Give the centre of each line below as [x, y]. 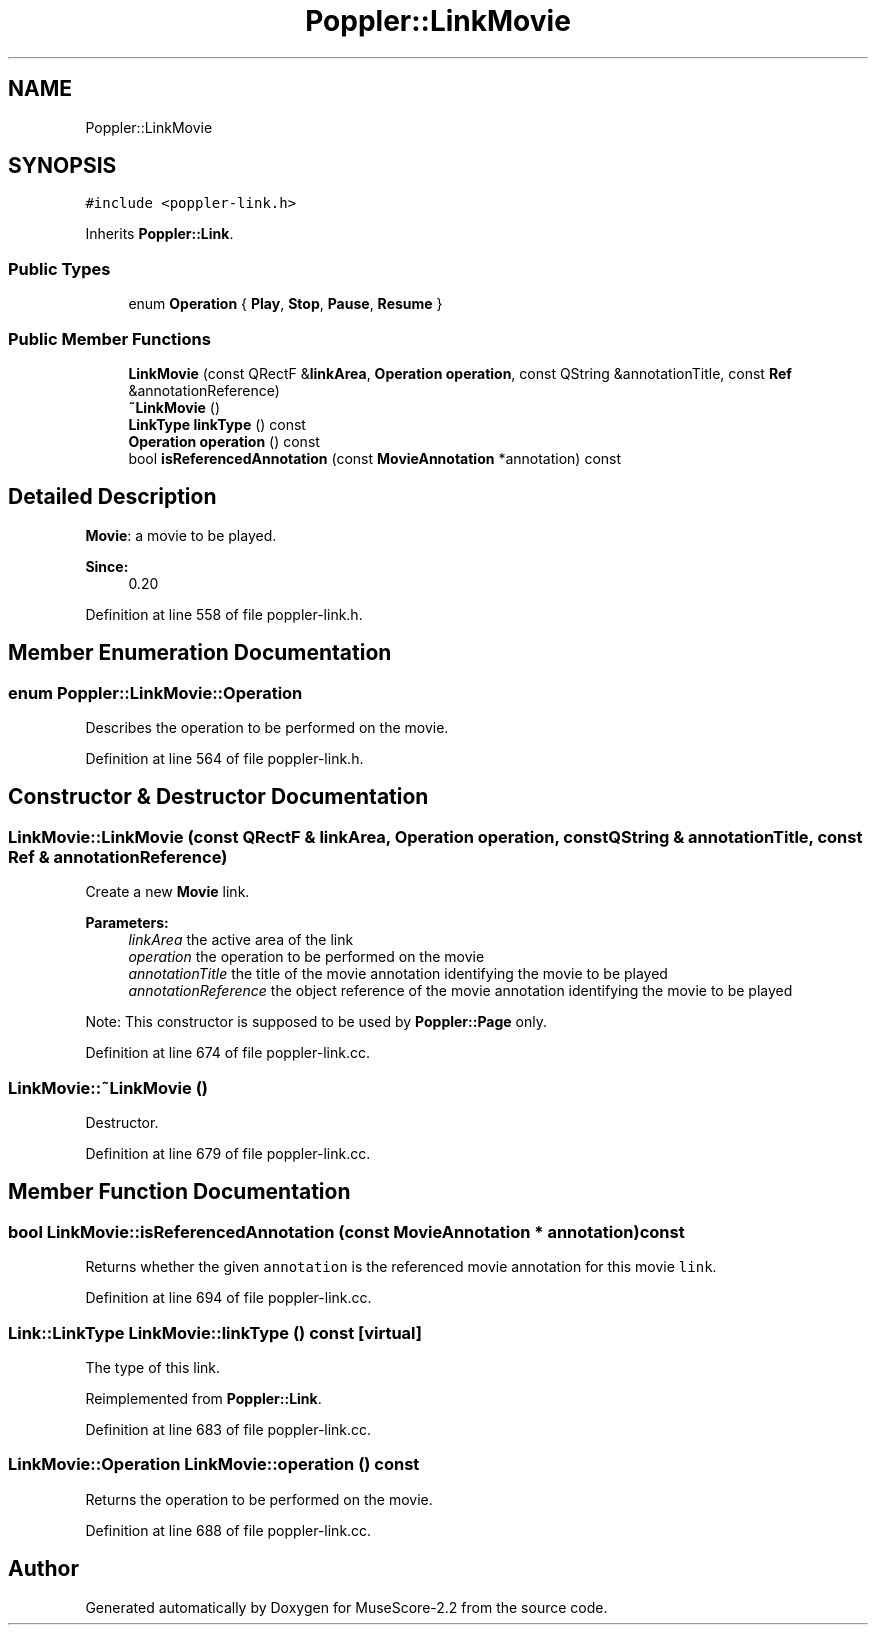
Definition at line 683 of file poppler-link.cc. [228, 1429]
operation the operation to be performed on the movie [306, 957]
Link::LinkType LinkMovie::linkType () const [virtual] [215, 1332]
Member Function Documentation [179, 1192]
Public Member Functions [109, 338]
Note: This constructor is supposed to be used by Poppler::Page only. [316, 1022]
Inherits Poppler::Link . [159, 234]
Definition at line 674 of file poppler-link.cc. [227, 1053]
